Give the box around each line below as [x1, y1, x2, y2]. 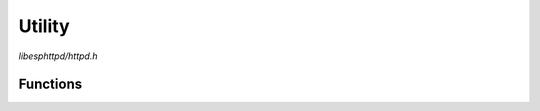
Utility [18, 15, 70, 37]
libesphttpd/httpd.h [18, 50, 98, 62]
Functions [18, 76, 83, 93]
